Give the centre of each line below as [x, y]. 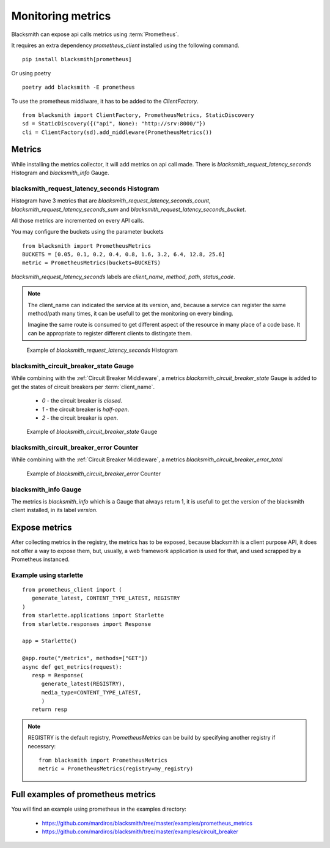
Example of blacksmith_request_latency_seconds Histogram [102, 350]
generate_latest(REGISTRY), [83, 684]
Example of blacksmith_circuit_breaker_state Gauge [92, 432]
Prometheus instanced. [41, 559]
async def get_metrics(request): [72, 667]
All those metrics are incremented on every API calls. [78, 220]
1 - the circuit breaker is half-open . [86, 409]
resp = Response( [57, 675]
